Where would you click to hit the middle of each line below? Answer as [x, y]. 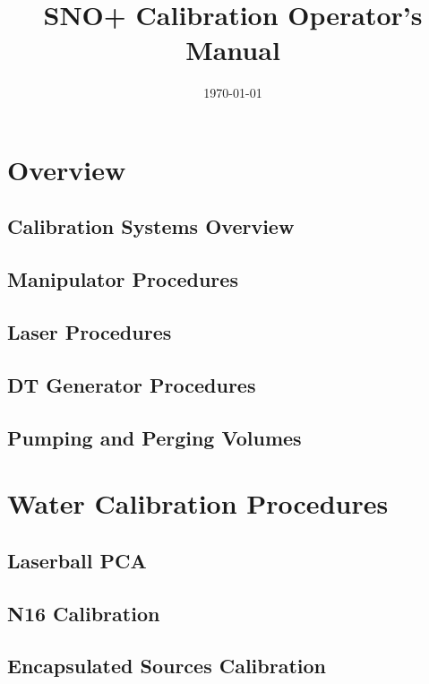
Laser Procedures [90, 332]
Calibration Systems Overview [151, 226]
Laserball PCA [77, 560]
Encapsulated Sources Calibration [167, 666]
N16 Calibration [84, 613]
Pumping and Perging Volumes [154, 437]
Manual [233, 50]
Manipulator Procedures [123, 279]
